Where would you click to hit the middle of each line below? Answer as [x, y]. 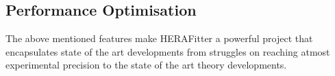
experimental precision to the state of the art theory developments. [146, 65]
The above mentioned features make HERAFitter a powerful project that [159, 38]
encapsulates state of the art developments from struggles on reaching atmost [168, 51]
